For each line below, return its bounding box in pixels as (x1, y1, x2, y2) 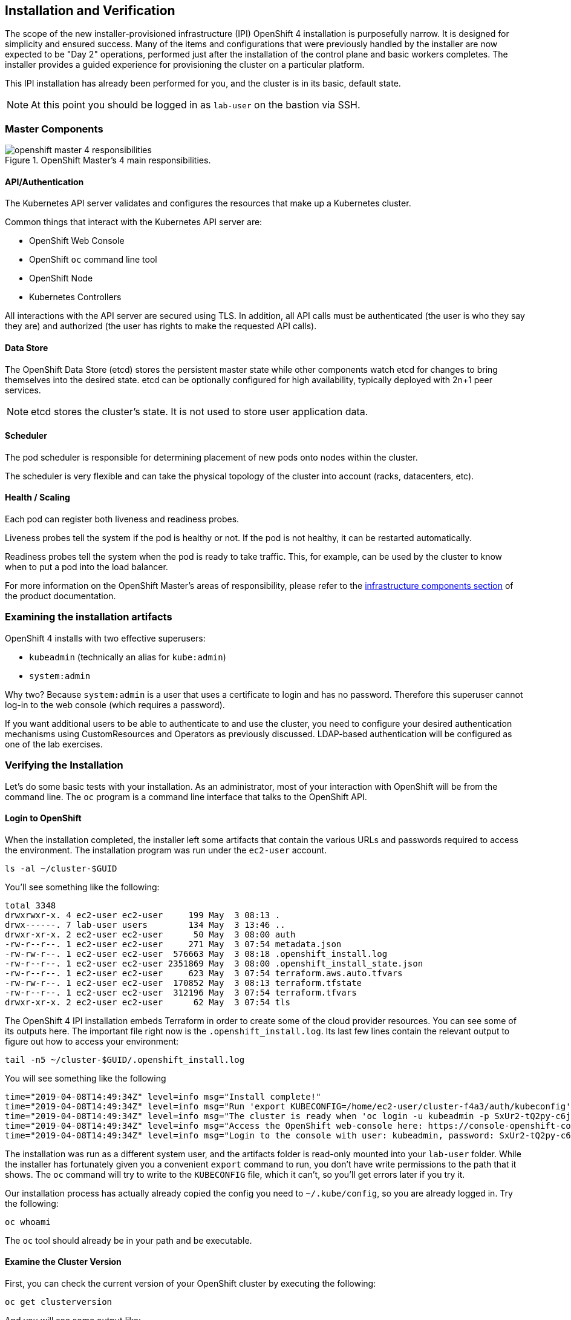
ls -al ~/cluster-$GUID (5, 863, 117, 873)
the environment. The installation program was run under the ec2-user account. (5, 844, 327, 855)
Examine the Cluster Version (5, 1256, 122, 1267)
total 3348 (5, 900, 56, 910)
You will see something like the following (5, 1072, 166, 1083)
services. (5, 384, 41, 395)
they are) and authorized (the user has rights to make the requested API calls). (5, 321, 317, 332)
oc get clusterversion (5, 1296, 113, 1307)
